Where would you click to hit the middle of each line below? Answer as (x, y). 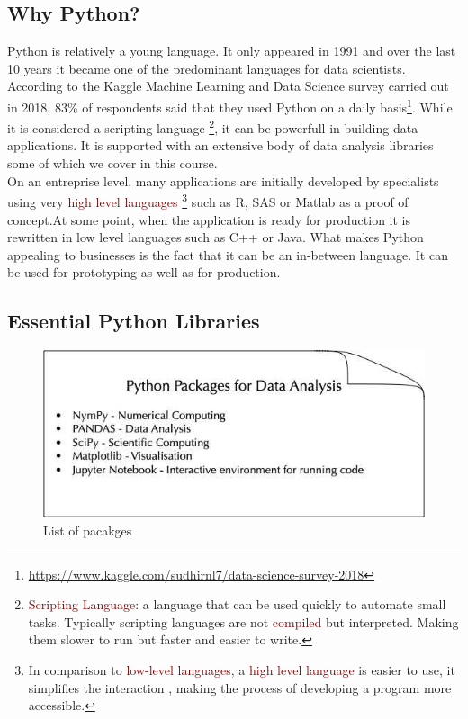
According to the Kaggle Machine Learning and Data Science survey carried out (228, 86)
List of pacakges (88, 530)
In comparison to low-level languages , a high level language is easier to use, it (242, 670)
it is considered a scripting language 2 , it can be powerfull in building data (213, 126)
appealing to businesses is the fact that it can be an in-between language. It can (228, 254)
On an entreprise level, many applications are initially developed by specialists (223, 180)
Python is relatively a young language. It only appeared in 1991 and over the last (232, 51)
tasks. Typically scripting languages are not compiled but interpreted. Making (243, 621)
